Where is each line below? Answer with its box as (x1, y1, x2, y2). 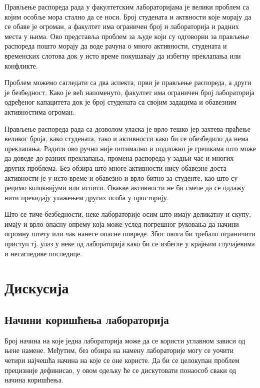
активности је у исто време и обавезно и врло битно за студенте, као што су (4, 172, 238, 183)
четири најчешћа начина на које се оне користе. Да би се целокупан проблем (4, 355, 239, 365)
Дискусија (4, 277, 69, 298)
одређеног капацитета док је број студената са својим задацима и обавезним (4, 97, 237, 107)
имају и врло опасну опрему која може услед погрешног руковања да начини (4, 218, 239, 229)
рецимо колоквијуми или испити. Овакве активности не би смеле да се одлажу (4, 182, 245, 193)
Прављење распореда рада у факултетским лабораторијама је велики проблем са (4, 2, 249, 12)
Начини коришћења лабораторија (4, 312, 169, 327)
